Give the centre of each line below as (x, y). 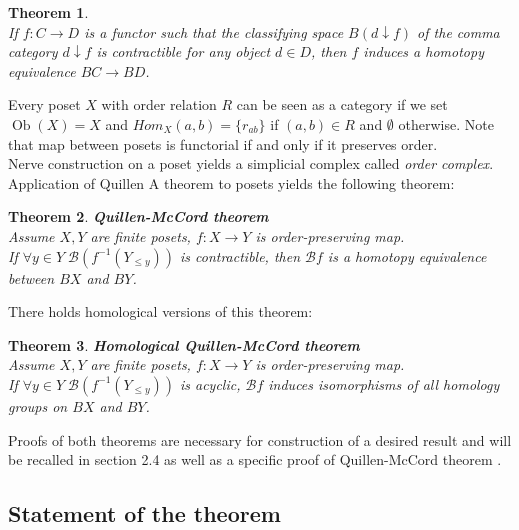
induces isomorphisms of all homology (384, 383)
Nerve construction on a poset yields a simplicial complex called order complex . (251, 163)
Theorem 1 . (48, 12)
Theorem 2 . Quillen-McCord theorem (138, 216)
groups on (38, 405)
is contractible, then (240, 255)
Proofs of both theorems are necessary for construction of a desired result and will (260, 439)
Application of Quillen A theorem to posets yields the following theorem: (231, 182)
